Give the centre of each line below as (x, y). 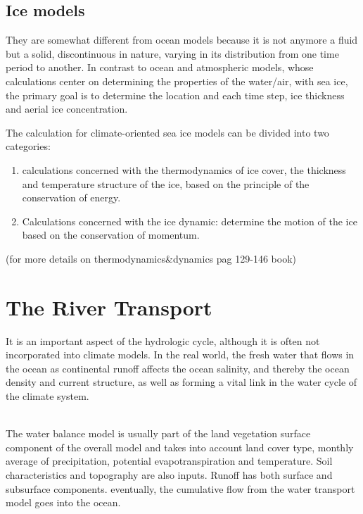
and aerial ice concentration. (67, 109)
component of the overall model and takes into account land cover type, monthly (180, 447)
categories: (28, 146)
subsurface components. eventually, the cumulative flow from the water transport (180, 488)
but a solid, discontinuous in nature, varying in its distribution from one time (172, 53)
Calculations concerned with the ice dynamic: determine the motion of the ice (190, 221)
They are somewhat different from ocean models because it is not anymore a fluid (182, 40)
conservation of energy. (71, 198)
